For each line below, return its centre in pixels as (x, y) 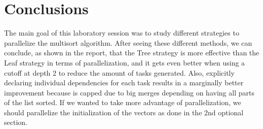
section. (16, 122)
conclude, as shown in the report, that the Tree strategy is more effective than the (132, 53)
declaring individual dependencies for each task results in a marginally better (124, 83)
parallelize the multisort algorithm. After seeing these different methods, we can (128, 42)
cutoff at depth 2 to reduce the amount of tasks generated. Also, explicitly (119, 72)
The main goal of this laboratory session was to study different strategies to (122, 33)
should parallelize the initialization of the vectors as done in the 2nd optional (124, 112)
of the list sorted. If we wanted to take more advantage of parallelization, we (123, 102)
